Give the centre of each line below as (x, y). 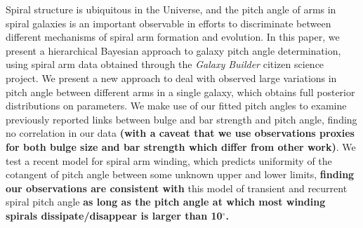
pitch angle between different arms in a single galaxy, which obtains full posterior (180, 92)
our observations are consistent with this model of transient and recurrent (177, 188)
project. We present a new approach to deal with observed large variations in (171, 78)
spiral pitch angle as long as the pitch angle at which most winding (166, 202)
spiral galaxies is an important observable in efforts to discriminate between (169, 23)
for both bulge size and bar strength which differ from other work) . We (181, 146)
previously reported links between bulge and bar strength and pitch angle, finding (181, 119)
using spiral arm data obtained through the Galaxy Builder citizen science (165, 64)
